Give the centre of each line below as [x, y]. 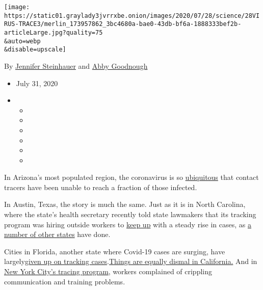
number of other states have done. [57, 234]
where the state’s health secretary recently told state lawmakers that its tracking [130, 214]
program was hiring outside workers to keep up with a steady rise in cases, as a [128, 224]
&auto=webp [22, 41]
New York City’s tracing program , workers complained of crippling [108, 271]
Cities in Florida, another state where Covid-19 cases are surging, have [115, 251]
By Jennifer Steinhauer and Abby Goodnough [76, 65]
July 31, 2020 [37, 83]
